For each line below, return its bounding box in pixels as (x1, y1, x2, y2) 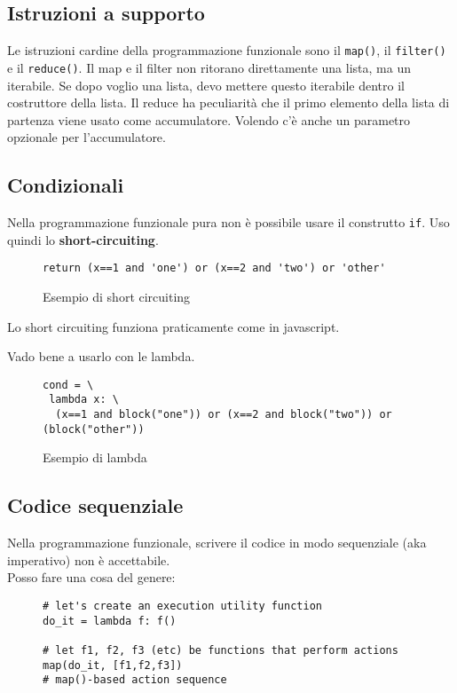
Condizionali (7, 171, 124, 199)
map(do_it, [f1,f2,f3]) (43, 658, 183, 672)
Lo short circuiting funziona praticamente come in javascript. (7, 317, 340, 335)
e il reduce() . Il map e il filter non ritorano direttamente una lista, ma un (7, 58, 411, 76)
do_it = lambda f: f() (43, 614, 177, 627)
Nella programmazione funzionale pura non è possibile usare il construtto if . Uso (7, 213, 450, 232)
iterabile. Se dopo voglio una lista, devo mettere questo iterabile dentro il (7, 75, 405, 94)
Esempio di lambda (43, 448, 147, 467)
